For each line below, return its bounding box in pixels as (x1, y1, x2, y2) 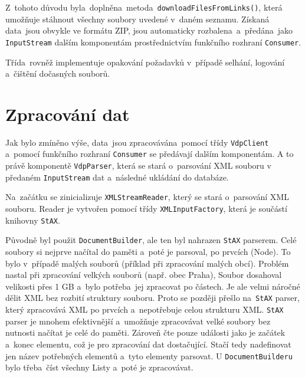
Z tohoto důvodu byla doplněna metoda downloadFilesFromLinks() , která (5, 1, 283, 13)
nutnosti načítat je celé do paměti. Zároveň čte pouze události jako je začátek (5, 326, 286, 339)
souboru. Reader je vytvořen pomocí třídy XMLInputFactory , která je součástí (5, 202, 287, 215)
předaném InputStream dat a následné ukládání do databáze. (5, 171, 229, 183)
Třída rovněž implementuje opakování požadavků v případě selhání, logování (5, 55, 285, 68)
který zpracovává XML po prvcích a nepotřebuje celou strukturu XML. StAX (5, 303, 284, 316)
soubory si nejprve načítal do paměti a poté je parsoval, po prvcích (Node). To (5, 245, 291, 258)
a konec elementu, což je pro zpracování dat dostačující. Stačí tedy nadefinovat (5, 337, 291, 350)
